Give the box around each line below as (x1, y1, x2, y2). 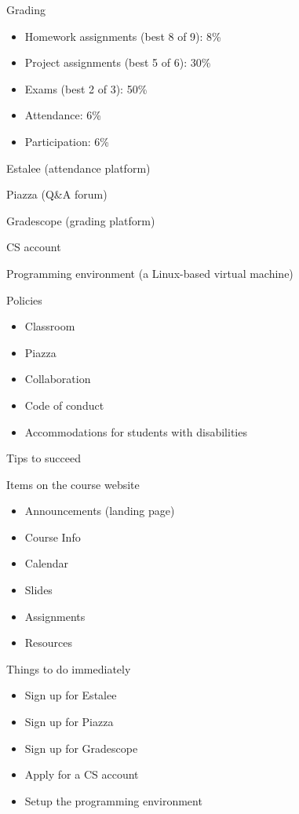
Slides (24, 582, 53, 598)
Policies (6, 291, 42, 308)
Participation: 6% (24, 133, 109, 149)
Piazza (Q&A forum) (6, 186, 108, 203)
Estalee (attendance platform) (6, 159, 151, 176)
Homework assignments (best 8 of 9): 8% (24, 27, 221, 44)
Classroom (24, 318, 75, 334)
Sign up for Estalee (24, 687, 117, 703)
